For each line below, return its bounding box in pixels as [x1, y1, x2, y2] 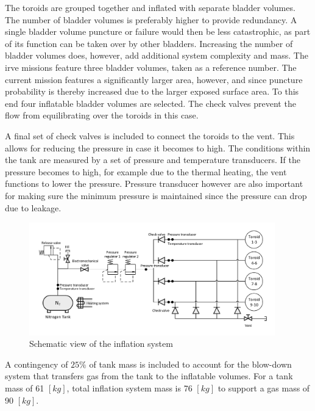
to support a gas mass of [218, 381, 310, 394]
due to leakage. [5, 201, 62, 214]
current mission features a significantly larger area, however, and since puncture [5, 73, 303, 85]
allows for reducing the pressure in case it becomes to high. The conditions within [5, 141, 311, 154]
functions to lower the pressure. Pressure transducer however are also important [5, 177, 303, 190]
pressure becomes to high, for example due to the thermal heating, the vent [5, 165, 287, 178]
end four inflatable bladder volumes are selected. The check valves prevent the [5, 96, 296, 109]
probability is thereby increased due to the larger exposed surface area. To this [5, 85, 299, 98]
